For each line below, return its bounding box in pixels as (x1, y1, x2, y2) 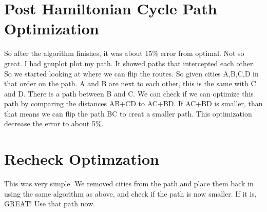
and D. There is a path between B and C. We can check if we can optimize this (4, 88, 254, 99)
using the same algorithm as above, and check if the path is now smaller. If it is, (4, 188, 257, 199)
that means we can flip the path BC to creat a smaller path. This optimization (4, 108, 252, 119)
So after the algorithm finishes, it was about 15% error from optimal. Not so (4, 48, 244, 59)
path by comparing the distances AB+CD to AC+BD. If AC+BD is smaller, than (4, 98, 263, 109)
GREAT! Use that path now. (4, 198, 96, 209)
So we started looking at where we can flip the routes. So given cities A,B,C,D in (4, 68, 259, 79)
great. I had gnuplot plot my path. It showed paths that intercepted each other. (4, 57, 255, 68)
